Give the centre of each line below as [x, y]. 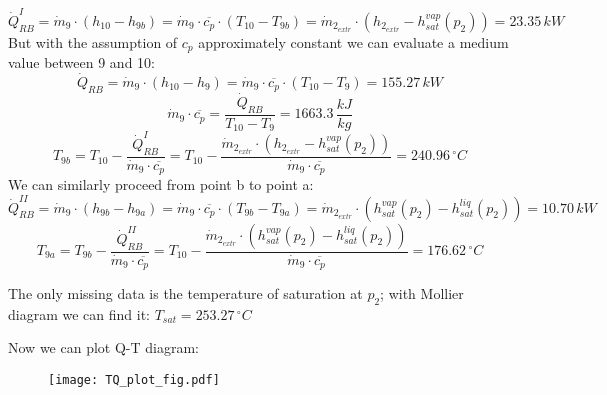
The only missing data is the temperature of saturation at [185, 293]
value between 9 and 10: [81, 62]
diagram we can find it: [79, 313]
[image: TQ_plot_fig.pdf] [134, 380]
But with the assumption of [93, 41]
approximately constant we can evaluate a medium [353, 41]
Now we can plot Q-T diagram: [103, 347]
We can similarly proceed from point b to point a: [161, 184]
